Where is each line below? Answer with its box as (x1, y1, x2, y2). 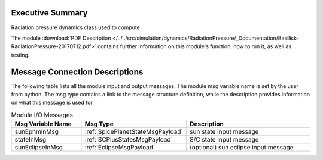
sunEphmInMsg (14, 128, 59, 136)
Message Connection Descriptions (11, 67, 144, 77)
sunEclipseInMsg (14, 143, 63, 152)
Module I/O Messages (11, 111, 74, 119)
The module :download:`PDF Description (11, 34, 111, 42)
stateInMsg (14, 136, 47, 144)
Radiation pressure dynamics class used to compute (11, 24, 140, 31)
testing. (11, 51, 30, 58)
